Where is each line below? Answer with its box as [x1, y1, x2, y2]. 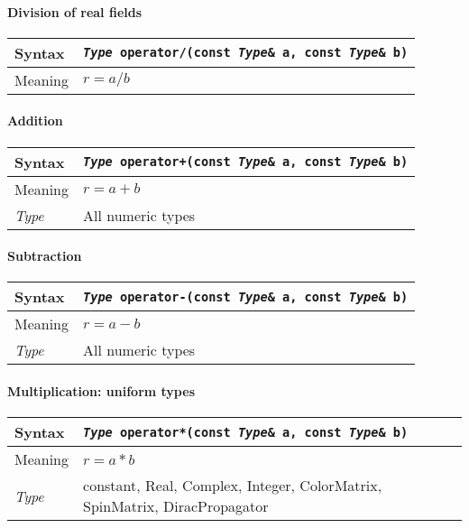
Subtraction [7, 246, 82, 265]
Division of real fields [7, 2, 143, 21]
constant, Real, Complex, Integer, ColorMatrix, [83, 475, 382, 496]
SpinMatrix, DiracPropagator [83, 496, 269, 517]
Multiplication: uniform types [7, 381, 195, 400]
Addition [7, 111, 63, 130]
